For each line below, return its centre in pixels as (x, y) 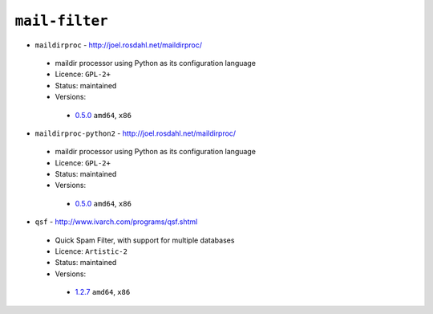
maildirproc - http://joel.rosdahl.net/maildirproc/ (118, 45)
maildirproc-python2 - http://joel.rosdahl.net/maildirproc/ (136, 133)
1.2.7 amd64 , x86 (103, 292)
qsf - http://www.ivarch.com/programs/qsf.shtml (116, 222)
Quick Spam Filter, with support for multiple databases (145, 240)
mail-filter (61, 21)
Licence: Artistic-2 (91, 251)
